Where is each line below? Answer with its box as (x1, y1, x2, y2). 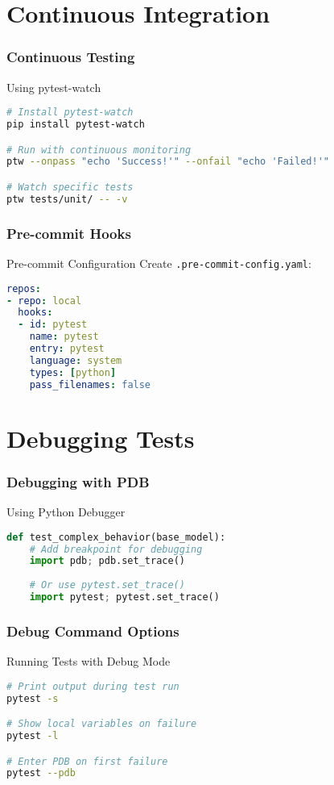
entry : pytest (29, 343, 105, 354)
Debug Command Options (6, 620, 179, 641)
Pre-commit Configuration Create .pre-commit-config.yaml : (6, 254, 311, 271)
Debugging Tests (6, 421, 195, 454)
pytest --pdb (6, 767, 76, 779)
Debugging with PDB (6, 471, 150, 491)
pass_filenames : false (29, 378, 151, 390)
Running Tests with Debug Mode (6, 653, 171, 670)
